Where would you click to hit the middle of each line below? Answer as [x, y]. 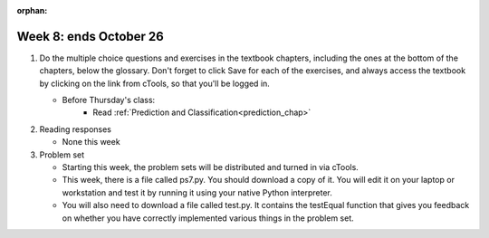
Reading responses [76, 129]
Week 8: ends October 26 [91, 36]
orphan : [32, 10]
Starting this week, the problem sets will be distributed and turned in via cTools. [211, 167]
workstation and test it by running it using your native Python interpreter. [197, 192]
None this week [91, 142]
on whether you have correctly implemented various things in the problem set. [208, 218]
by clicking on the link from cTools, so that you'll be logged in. [155, 83]
